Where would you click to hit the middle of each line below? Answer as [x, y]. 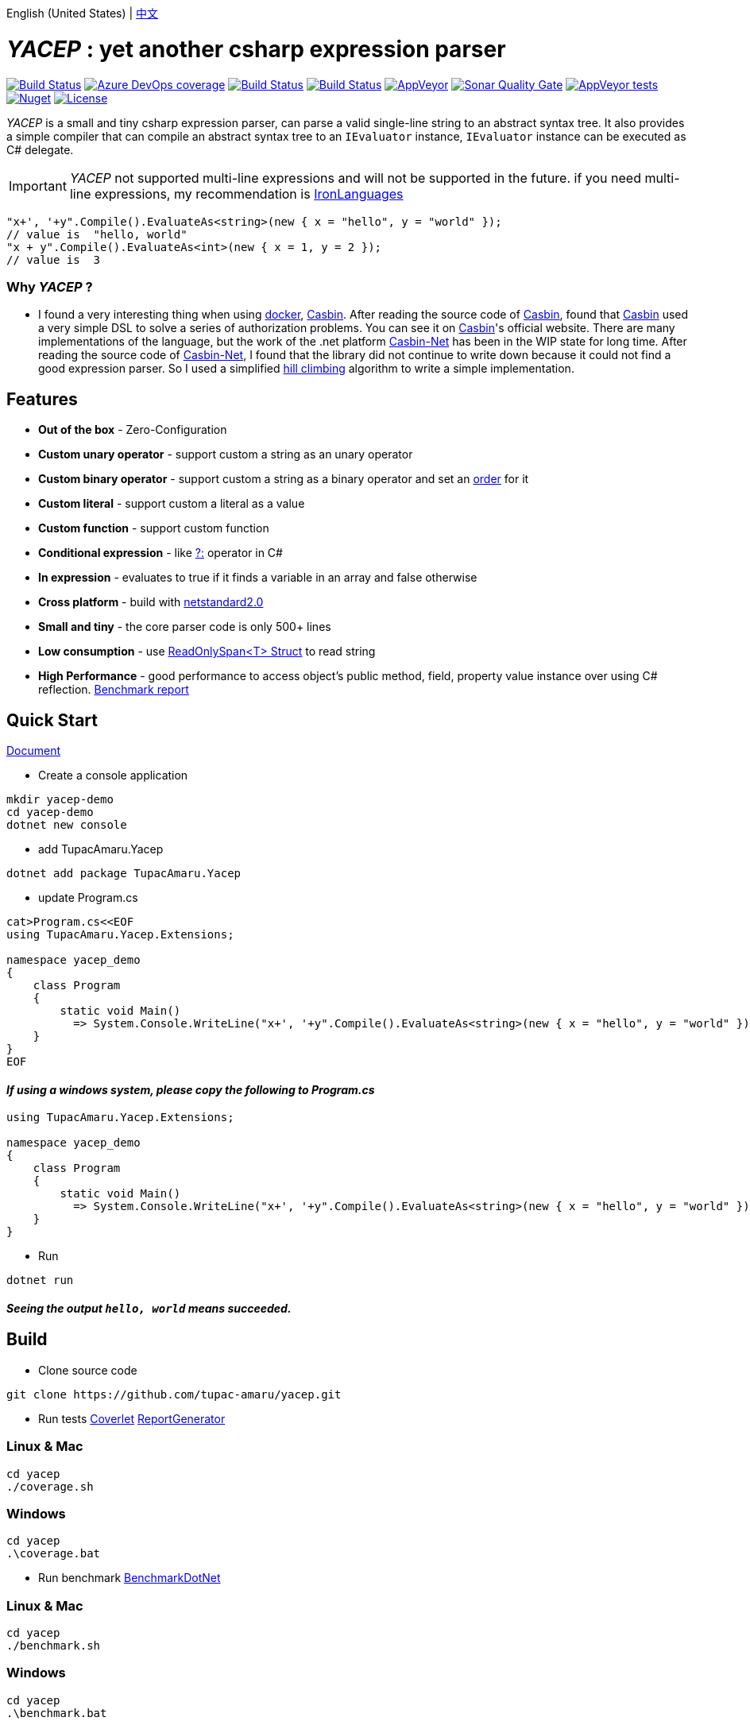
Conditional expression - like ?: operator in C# [160, 553]
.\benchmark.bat [57, 1713]
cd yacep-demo [50, 812]
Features [42, 399]
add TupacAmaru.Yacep [101, 849]
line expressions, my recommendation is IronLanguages [236, 193]
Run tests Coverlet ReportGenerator [132, 1418]
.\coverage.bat [54, 1554]
